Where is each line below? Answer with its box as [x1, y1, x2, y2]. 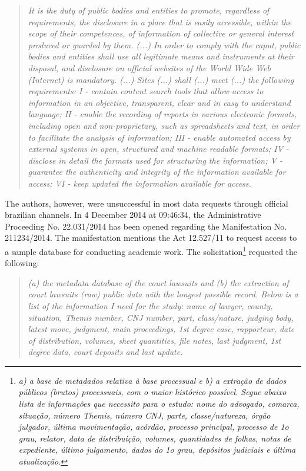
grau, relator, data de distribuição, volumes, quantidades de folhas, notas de [18, 432, 291, 444]
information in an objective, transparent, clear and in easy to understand [28, 96, 291, 108]
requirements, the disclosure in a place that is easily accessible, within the [28, 15, 292, 28]
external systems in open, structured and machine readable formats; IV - [28, 142, 290, 155]
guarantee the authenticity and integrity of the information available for [28, 165, 286, 178]
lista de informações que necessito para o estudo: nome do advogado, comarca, [18, 397, 300, 410]
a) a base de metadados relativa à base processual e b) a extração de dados [18, 374, 287, 386]
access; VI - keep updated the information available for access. [28, 177, 251, 189]
